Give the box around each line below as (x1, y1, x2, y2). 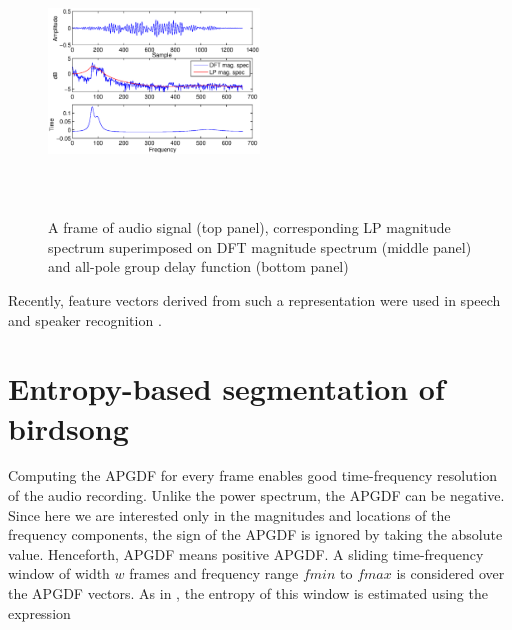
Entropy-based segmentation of (8, 368, 445, 409)
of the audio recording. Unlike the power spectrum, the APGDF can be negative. (8, 485, 505, 506)
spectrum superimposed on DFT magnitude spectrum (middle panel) (48, 236, 472, 257)
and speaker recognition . (8, 309, 162, 330)
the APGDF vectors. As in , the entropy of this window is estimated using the (8, 583, 488, 603)
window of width (8, 563, 110, 584)
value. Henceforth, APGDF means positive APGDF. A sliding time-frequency (8, 543, 484, 564)
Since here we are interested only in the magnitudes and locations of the (8, 504, 451, 525)
